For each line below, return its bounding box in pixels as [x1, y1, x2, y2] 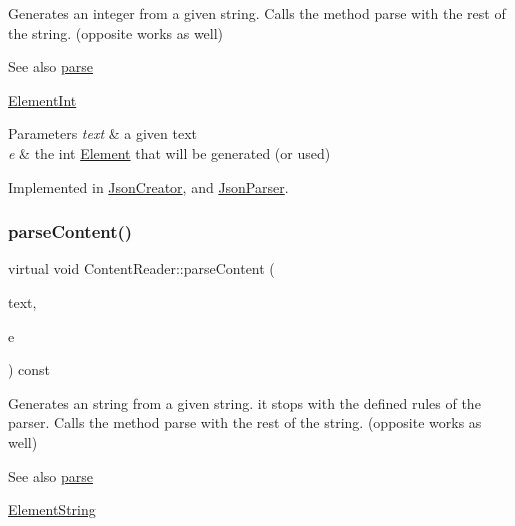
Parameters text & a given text [8, 123, 198, 144]
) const [8, 359, 51, 380]
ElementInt [8, 89, 77, 110]
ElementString [8, 499, 96, 520]
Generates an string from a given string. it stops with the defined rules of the [8, 392, 481, 413]
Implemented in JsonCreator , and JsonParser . [8, 176, 289, 197]
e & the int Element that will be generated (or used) [8, 142, 331, 163]
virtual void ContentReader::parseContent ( [8, 258, 275, 279]
